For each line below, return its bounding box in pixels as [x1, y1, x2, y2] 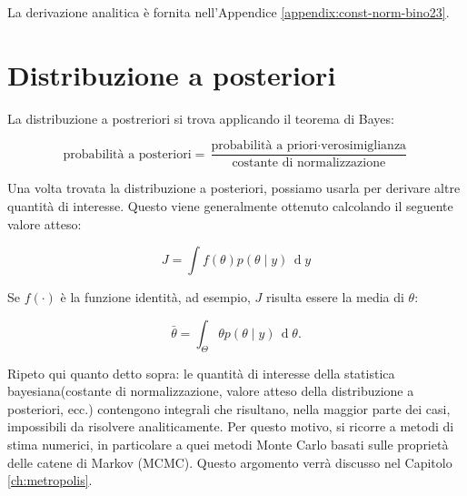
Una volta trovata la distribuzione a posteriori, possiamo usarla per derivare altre [7, 178, 461, 197]
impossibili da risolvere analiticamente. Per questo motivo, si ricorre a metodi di [7, 417, 454, 436]
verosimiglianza [321, 139, 407, 153]
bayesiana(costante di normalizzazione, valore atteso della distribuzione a [7, 381, 414, 400]
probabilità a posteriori [63, 147, 192, 161]
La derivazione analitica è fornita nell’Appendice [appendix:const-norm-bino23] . [7, 3, 450, 21]
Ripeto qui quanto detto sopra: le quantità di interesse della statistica [7, 363, 395, 382]
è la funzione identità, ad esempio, [60, 288, 251, 307]
